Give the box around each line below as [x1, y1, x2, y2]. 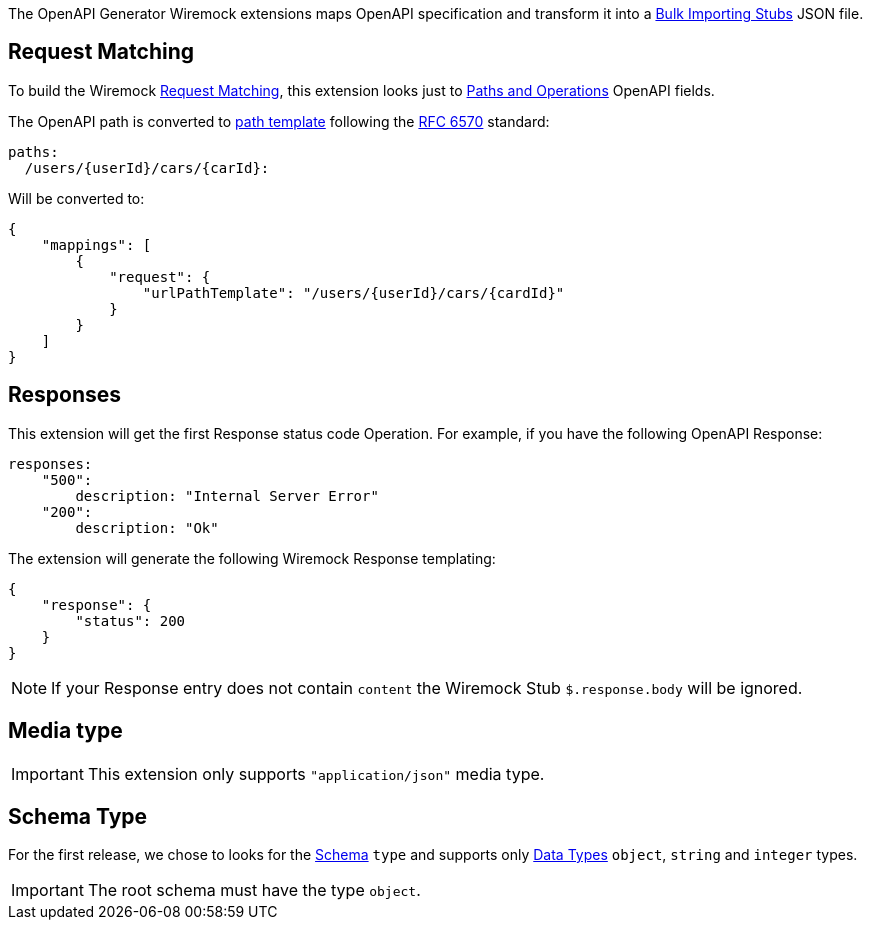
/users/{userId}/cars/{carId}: [24, 159, 270, 176]
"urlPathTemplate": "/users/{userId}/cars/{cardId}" [142, 284, 565, 301]
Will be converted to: [8, 189, 145, 207]
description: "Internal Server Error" [75, 487, 379, 504]
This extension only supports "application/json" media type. [87, 763, 545, 784]
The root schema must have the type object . [87, 880, 421, 901]
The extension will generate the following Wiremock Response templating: [8, 549, 496, 567]
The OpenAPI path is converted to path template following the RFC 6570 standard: [8, 112, 550, 130]
